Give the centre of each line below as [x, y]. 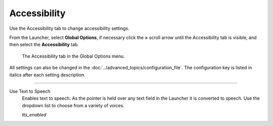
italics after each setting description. [47, 75]
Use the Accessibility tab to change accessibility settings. [70, 28]
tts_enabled [34, 115]
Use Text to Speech [30, 91]
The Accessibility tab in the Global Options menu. [73, 56]
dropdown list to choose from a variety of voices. [73, 105]
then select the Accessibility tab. [44, 45]
